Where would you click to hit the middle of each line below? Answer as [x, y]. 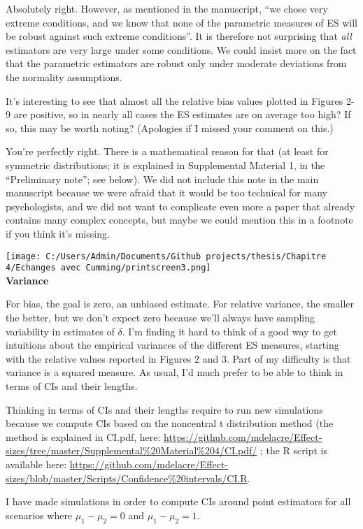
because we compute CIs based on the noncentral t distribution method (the [170, 423]
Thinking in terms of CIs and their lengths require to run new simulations [164, 409]
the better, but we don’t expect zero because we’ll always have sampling [161, 317]
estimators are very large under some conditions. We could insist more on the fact [181, 49]
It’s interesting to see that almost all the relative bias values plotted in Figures [175, 100]
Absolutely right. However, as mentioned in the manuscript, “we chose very [167, 8]
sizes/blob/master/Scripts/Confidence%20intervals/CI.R [127, 478]
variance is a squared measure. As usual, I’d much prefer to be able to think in [175, 372]
